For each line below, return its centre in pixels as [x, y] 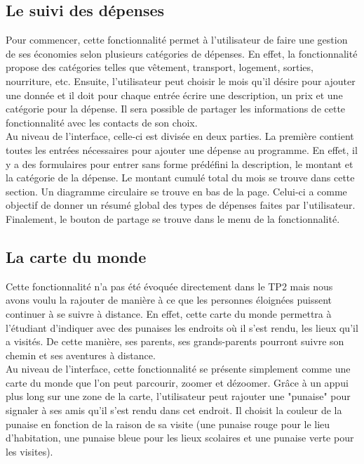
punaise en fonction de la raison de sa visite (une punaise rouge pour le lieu [168, 424]
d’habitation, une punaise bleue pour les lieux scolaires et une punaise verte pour [180, 438]
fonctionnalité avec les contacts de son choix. [102, 122]
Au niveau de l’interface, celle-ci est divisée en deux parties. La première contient [180, 136]
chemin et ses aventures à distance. [81, 355]
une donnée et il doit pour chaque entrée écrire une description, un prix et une [174, 95]
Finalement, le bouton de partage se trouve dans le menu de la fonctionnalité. [173, 218]
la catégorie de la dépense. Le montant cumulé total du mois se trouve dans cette [180, 178]
